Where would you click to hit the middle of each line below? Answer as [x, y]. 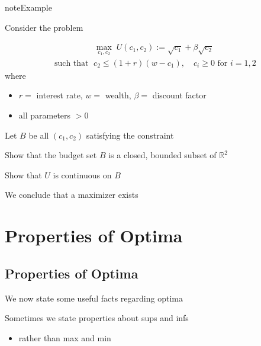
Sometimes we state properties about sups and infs [97, 318]
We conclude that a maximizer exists [72, 195]
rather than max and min [65, 337]
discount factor [179, 95]
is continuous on [82, 174]
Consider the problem [44, 27]
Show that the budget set [51, 155]
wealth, [118, 95]
